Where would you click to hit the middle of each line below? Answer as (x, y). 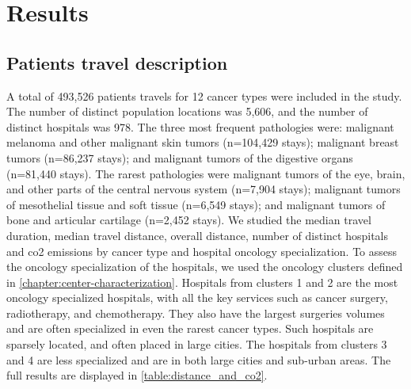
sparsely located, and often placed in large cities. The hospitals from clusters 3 (197, 344)
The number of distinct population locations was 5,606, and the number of (187, 111)
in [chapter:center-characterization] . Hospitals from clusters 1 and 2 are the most (202, 282)
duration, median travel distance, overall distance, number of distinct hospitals (198, 235)
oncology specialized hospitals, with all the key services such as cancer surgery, (197, 297)
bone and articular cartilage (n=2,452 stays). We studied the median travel (189, 220)
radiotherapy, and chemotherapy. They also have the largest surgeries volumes (196, 313)
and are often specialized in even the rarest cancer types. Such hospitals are (190, 328)
